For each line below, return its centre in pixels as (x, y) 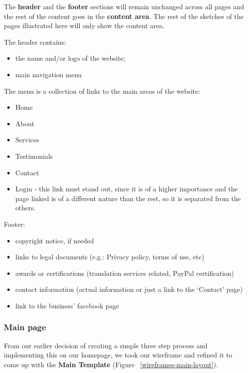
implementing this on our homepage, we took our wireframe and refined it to (118, 355)
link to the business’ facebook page (67, 305)
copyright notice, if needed (55, 240)
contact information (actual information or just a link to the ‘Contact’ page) (129, 289)
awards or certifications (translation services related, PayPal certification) (125, 273)
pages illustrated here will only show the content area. (84, 25)
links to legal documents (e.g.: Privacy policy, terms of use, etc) (110, 257)
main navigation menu (49, 74)
